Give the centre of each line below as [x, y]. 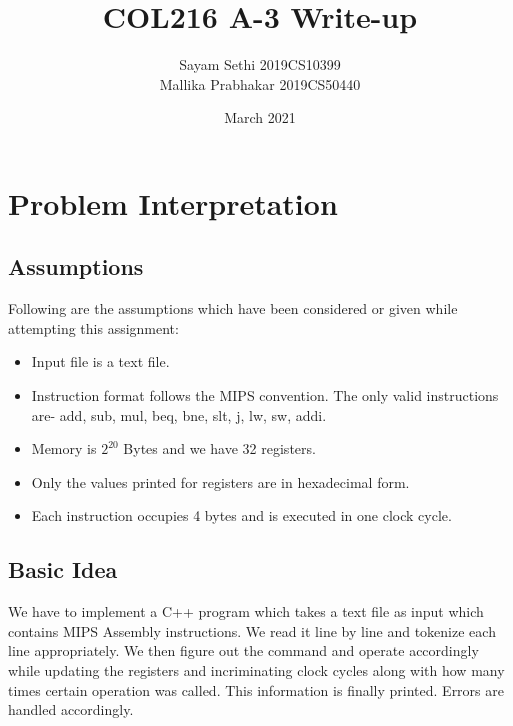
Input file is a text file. [100, 361]
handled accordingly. [71, 709]
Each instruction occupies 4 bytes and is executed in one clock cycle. [241, 515]
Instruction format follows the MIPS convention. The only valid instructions [265, 395]
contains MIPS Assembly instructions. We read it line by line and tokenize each [252, 630]
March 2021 [260, 117]
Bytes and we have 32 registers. [219, 448]
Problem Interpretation [173, 202]
